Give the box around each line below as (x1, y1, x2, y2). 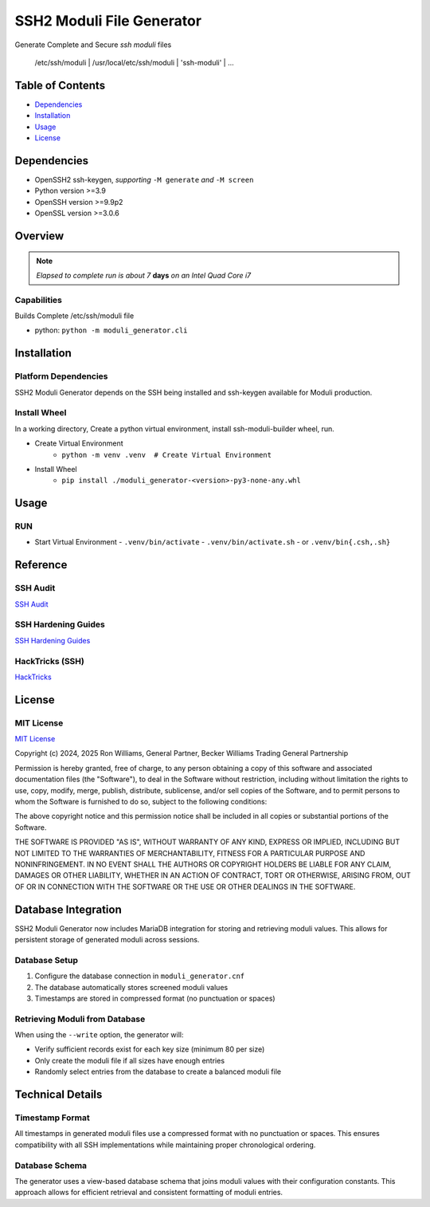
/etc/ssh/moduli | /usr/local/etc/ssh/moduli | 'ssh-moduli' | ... (34, 57, 234, 67)
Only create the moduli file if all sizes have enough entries (34, 1056, 225, 1065)
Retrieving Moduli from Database (14, 1013, 146, 1024)
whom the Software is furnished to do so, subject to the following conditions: (14, 796, 268, 806)
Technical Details (14, 1088, 103, 1102)
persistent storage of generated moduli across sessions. (14, 935, 200, 945)
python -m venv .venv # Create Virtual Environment (61, 450, 272, 459)
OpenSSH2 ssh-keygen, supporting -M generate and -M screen (34, 175, 254, 184)
